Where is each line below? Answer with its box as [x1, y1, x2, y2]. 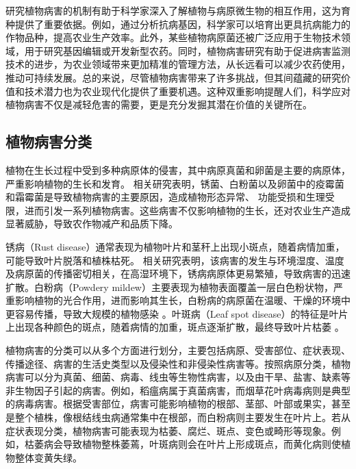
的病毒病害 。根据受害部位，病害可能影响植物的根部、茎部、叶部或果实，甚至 [5, 396, 351, 411]
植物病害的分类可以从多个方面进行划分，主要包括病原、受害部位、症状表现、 [5, 343, 351, 357]
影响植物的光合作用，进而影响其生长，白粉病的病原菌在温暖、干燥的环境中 [14, 293, 351, 307]
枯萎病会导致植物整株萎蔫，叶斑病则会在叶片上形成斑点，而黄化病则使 [24, 437, 341, 451]
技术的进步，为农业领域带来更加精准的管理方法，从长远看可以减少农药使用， [5, 57, 351, 71]
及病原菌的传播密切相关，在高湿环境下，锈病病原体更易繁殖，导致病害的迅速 [5, 266, 351, 281]
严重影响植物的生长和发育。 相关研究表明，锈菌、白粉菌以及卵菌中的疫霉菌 [5, 176, 344, 190]
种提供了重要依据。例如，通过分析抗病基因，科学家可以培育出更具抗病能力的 [5, 16, 351, 31]
